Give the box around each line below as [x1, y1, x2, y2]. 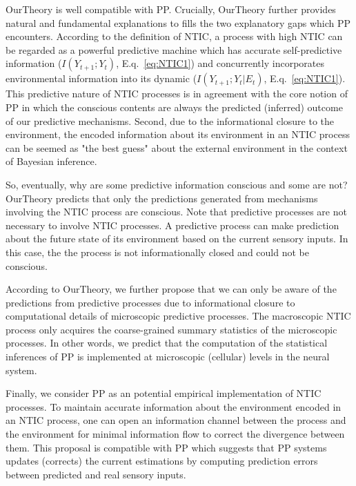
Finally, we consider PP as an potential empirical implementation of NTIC [6, 386, 322, 400]
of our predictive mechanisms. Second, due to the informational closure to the [6, 113, 334, 128]
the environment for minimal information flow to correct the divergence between [6, 427, 345, 441]
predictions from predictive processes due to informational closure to [6, 295, 295, 309]
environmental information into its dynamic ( [6, 71, 197, 86]
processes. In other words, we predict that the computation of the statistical [6, 336, 328, 350]
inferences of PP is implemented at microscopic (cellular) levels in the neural [6, 349, 330, 364]
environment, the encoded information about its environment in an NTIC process [6, 127, 350, 142]
